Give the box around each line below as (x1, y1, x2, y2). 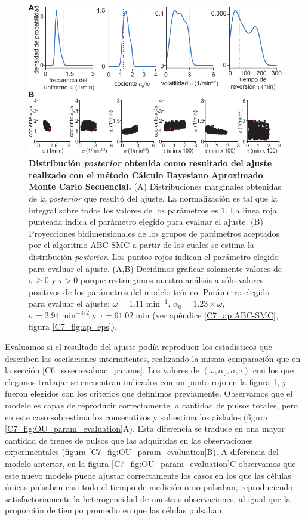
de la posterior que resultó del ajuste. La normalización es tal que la (29, 191, 278, 204)
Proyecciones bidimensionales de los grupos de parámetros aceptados (29, 227, 280, 239)
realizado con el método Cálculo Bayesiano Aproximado (29, 168, 263, 181)
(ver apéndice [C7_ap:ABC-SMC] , (152, 308, 278, 321)
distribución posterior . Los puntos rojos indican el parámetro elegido (29, 250, 279, 262)
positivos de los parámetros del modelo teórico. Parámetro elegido (29, 285, 270, 298)
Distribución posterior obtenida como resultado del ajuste (29, 157, 272, 169)
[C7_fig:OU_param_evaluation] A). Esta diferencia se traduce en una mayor (5, 422, 285, 435)
